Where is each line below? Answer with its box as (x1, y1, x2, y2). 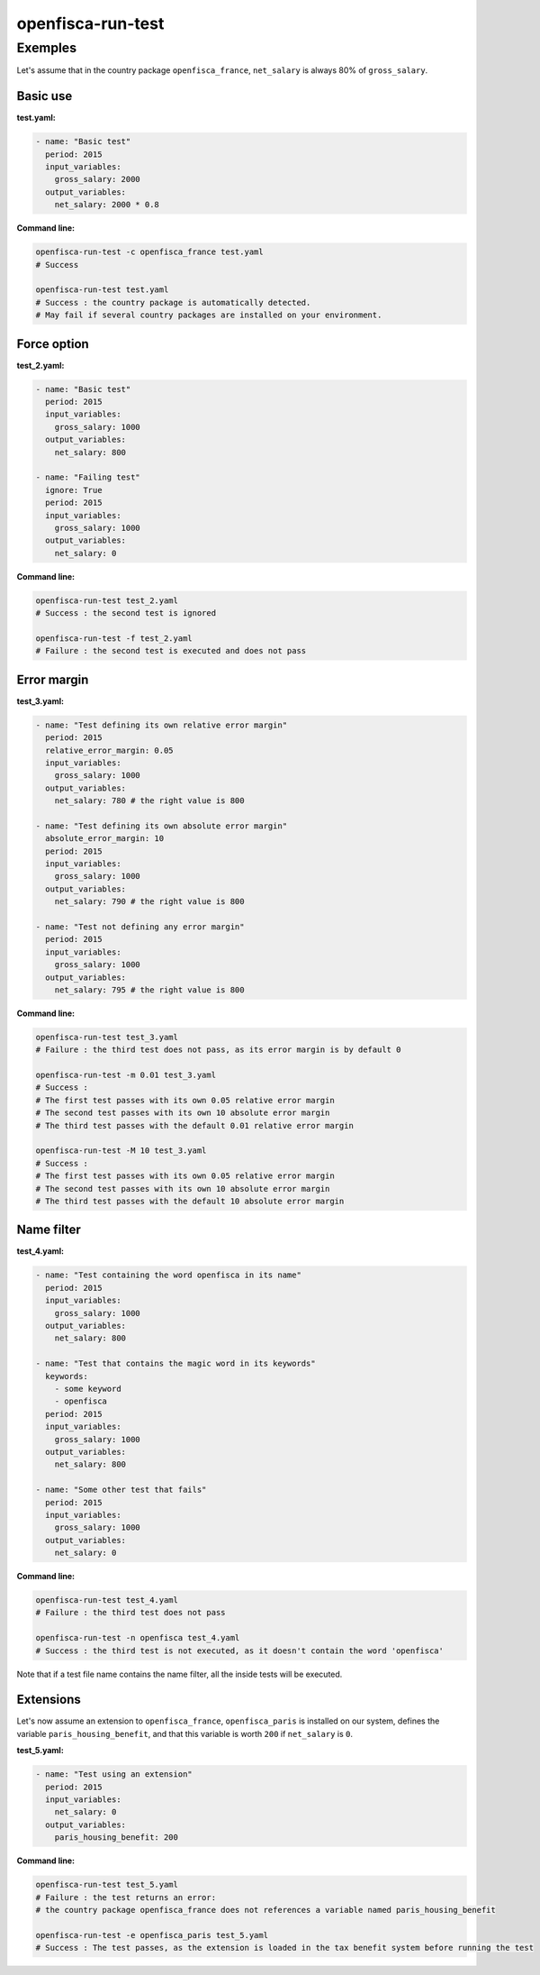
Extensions (16, 1692, 81, 1707)
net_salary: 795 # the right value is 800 (54, 984, 245, 995)
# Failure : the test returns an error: (35, 1892, 216, 1902)
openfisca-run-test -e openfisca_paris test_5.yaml (35, 1930, 269, 1940)
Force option (16, 336, 89, 352)
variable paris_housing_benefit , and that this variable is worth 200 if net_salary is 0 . (16, 1728, 354, 1739)
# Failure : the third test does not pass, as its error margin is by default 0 (35, 1045, 401, 1055)
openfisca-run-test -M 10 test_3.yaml (35, 1146, 207, 1156)
